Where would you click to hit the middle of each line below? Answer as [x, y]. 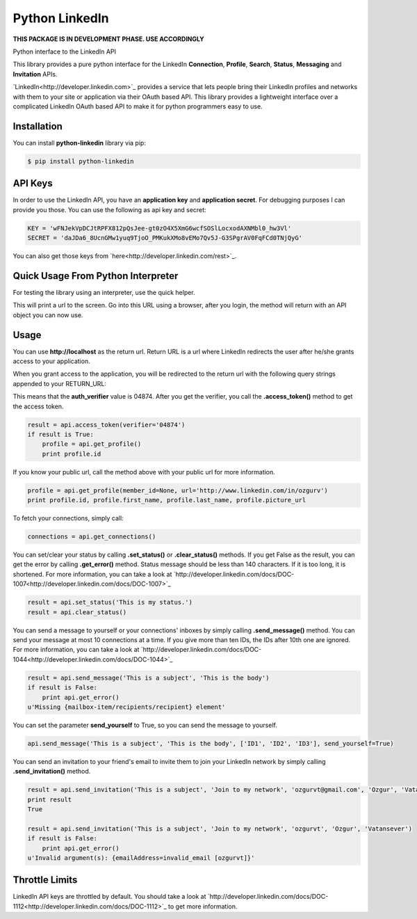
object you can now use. [48, 315]
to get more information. [203, 906]
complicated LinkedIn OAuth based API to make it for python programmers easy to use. [138, 106]
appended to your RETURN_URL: [60, 383]
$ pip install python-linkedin [81, 161]
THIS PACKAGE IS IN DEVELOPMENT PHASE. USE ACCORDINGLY [108, 39]
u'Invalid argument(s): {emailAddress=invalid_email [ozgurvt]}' [141, 858]
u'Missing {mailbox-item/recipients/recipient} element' [126, 707]
